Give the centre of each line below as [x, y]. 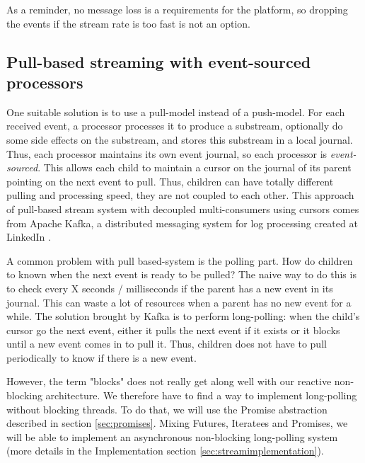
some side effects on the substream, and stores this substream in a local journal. [180, 139]
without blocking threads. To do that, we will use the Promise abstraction [167, 409]
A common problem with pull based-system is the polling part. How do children [180, 260]
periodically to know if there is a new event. [102, 357]
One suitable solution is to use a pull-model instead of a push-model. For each [176, 112]
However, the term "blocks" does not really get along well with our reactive [169, 381]
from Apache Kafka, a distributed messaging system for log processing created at [182, 223]
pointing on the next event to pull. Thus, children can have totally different [170, 181]
